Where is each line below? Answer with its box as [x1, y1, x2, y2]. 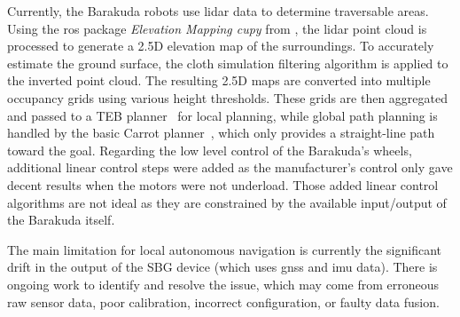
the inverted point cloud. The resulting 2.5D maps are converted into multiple [7, 71, 431, 90]
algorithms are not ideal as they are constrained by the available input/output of [7, 193, 447, 211]
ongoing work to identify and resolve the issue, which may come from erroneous [7, 274, 439, 293]
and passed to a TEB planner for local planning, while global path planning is [7, 106, 438, 124]
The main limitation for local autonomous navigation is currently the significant [7, 240, 441, 258]
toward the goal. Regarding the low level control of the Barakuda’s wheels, [7, 140, 412, 159]
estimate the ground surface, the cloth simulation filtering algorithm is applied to [7, 53, 448, 72]
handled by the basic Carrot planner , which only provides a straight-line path [7, 123, 435, 142]
